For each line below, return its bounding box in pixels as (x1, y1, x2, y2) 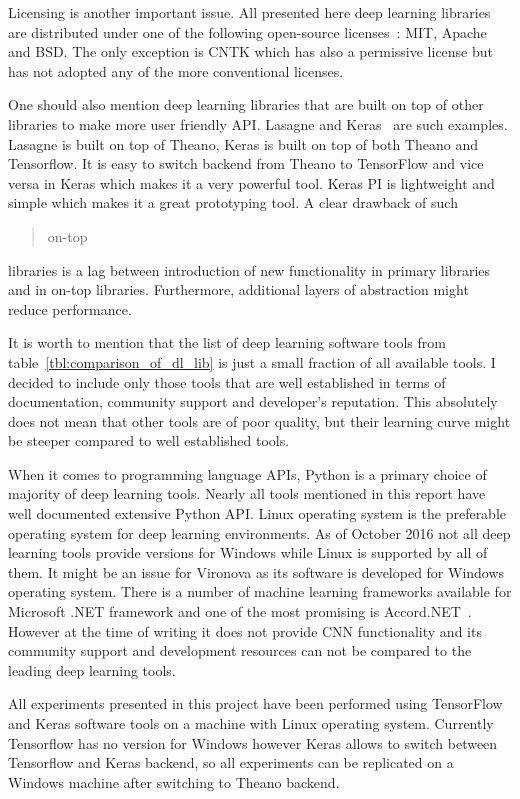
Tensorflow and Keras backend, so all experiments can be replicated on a (8, 752, 454, 773)
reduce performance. (8, 298, 132, 319)
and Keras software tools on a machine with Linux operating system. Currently (8, 713, 494, 733)
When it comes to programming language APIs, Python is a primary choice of (8, 463, 487, 484)
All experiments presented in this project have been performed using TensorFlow (8, 693, 503, 714)
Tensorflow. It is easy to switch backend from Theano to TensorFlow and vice (8, 153, 484, 174)
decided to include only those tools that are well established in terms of (8, 371, 446, 392)
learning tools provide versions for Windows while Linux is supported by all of (8, 542, 488, 563)
